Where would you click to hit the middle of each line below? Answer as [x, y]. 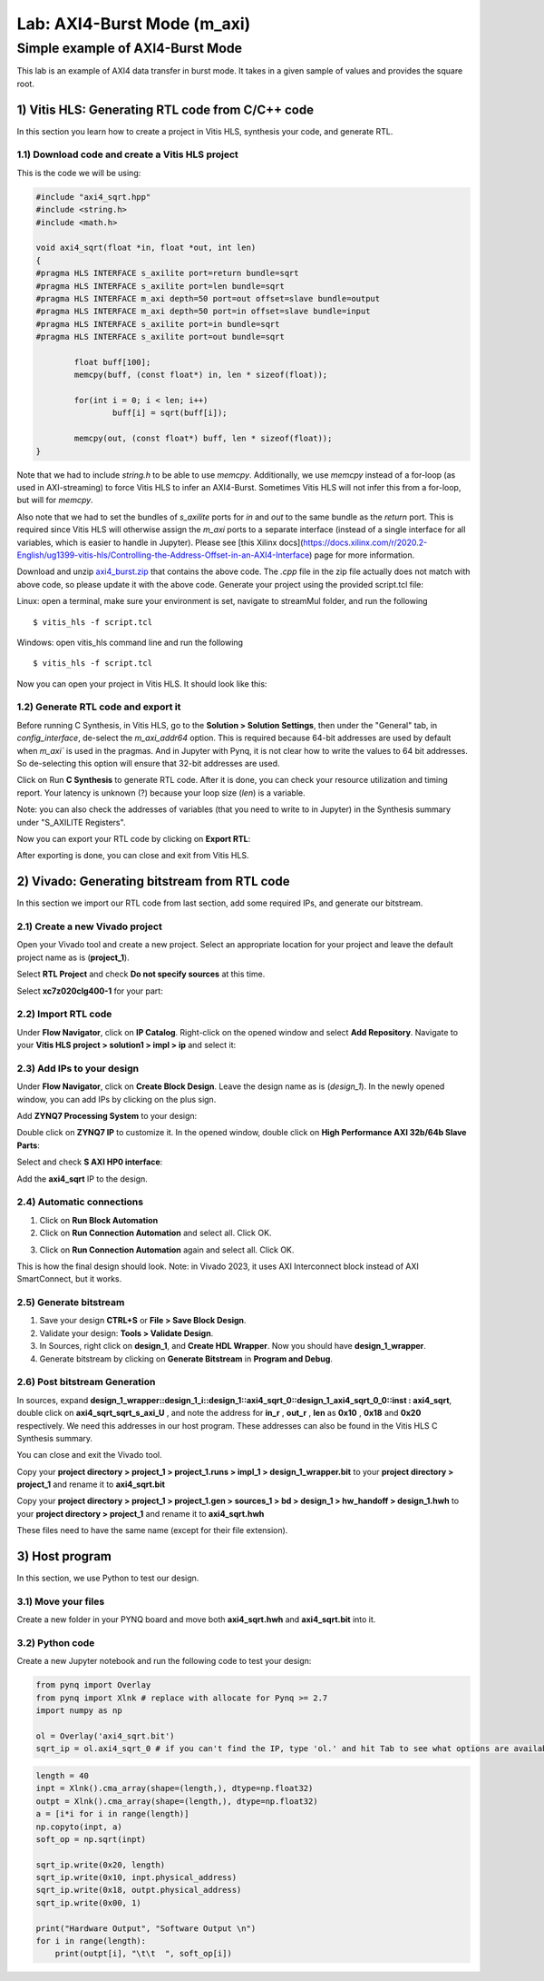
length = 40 [63, 1775]
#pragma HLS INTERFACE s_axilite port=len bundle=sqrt [160, 286]
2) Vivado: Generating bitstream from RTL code [153, 882]
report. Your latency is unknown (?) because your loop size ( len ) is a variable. [161, 792]
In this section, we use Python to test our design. [108, 1578]
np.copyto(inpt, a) [79, 1827]
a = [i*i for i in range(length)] [112, 1814]
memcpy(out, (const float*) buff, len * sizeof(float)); [203, 439]
